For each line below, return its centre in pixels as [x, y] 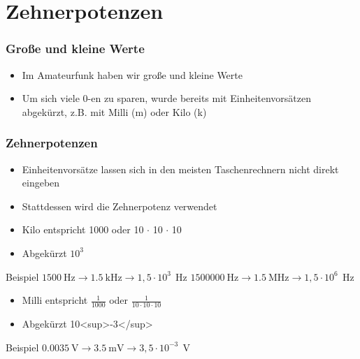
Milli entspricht [55, 300]
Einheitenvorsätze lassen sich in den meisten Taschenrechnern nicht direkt [180, 169]
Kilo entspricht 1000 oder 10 [83, 229]
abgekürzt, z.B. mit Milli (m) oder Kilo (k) [114, 111]
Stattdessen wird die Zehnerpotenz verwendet [120, 206]
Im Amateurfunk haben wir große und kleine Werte [132, 74]
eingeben [41, 183]
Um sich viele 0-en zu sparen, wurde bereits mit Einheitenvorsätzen [167, 98]
